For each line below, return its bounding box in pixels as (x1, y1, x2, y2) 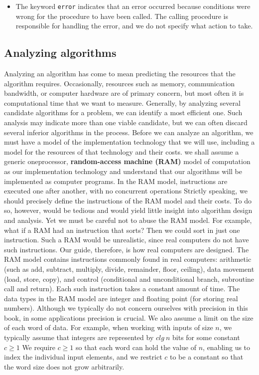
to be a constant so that (169, 352, 244, 362)
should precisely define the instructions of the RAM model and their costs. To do (4, 195, 252, 205)
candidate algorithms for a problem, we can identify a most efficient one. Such (4, 107, 243, 118)
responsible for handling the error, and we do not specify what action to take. (15, 20, 253, 31)
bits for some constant (172, 332, 240, 343)
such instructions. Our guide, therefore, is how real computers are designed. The (4, 244, 249, 254)
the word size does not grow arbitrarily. (4, 361, 125, 372)
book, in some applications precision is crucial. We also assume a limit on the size (4, 312, 254, 323)
